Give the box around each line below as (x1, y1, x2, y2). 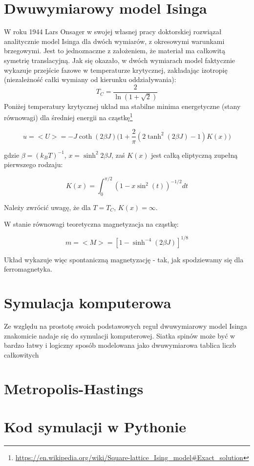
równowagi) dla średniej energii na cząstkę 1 (4, 111, 133, 122)
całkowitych (4, 349, 39, 360)
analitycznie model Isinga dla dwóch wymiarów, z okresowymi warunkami (4, 36, 225, 46)
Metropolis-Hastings (4, 378, 144, 398)
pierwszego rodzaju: (4, 159, 63, 169)
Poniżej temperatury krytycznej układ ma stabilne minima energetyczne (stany (4, 101, 241, 111)
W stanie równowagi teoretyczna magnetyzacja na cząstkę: (4, 218, 179, 229)
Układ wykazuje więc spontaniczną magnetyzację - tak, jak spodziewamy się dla (4, 254, 244, 264)
